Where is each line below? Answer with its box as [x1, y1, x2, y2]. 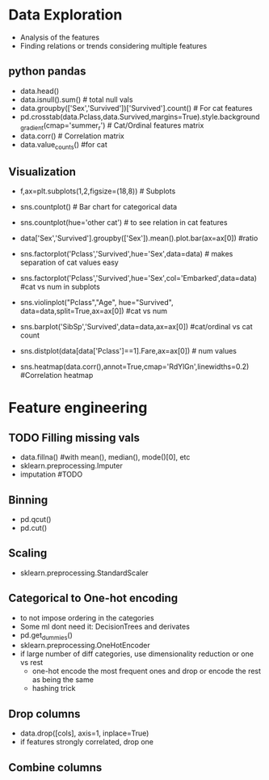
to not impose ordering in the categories [19, 613, 155, 622]
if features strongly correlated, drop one [19, 737, 153, 747]
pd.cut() [19, 523, 48, 532]
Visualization [8, 164, 77, 179]
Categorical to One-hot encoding [8, 591, 179, 605]
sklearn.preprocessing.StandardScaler [19, 568, 149, 578]
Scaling [8, 546, 48, 560]
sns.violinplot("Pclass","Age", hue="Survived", [19, 298, 174, 307]
